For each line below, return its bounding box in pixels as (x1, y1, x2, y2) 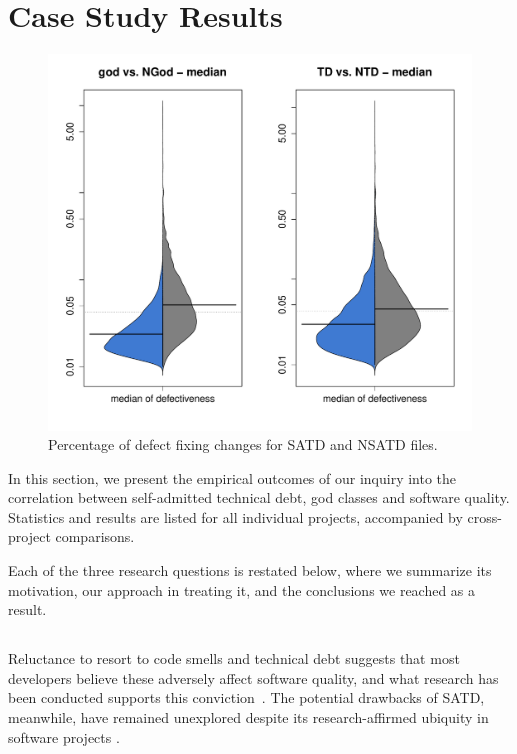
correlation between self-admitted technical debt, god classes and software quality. (8, 487, 510, 508)
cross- (467, 506, 502, 527)
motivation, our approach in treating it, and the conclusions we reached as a (8, 579, 476, 600)
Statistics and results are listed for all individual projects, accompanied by (8, 506, 463, 527)
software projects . (8, 726, 120, 747)
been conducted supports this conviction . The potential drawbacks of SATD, (8, 687, 485, 708)
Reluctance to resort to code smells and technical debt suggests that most (8, 648, 460, 669)
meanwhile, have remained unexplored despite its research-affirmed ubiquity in (8, 707, 489, 728)
